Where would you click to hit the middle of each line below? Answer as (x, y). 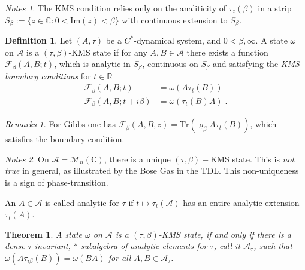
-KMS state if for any (108, 52)
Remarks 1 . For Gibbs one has (61, 124)
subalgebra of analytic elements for (144, 246)
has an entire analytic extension (241, 202)
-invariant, (51, 246)
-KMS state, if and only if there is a (225, 234)
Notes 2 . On (27, 159)
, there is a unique (137, 159)
